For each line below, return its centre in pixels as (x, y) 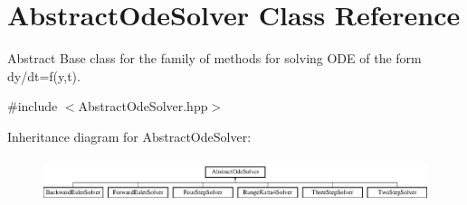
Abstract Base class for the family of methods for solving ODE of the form (214, 58)
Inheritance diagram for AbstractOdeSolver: (129, 136)
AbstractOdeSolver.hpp (143, 106)
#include (33, 106)
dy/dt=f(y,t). (44, 75)
